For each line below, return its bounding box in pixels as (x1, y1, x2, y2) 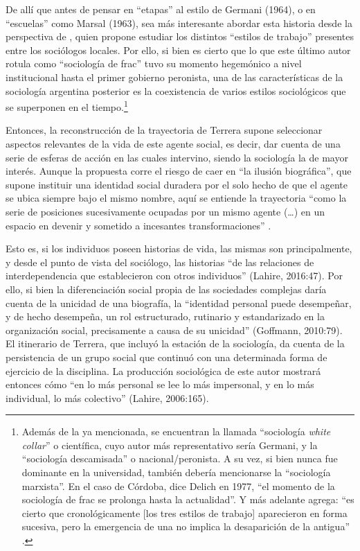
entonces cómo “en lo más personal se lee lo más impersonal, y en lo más (6, 377, 314, 392)
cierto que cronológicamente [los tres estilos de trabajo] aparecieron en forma (21, 505, 348, 520)
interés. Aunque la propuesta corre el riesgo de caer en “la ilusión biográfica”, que (6, 164, 352, 178)
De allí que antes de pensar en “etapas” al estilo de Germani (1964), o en (6, 2, 316, 16)
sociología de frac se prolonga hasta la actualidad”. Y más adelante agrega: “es (21, 492, 354, 507)
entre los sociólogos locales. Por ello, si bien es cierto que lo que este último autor (6, 42, 351, 57)
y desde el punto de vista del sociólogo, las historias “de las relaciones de (6, 254, 314, 269)
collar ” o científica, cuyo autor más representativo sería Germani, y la (21, 437, 318, 452)
